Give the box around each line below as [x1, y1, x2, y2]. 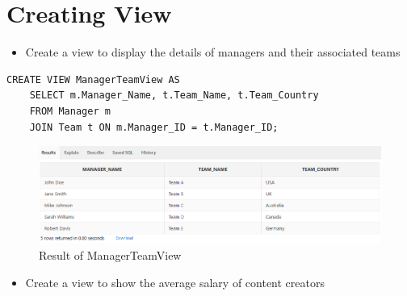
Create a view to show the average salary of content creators [25, 273, 325, 290]
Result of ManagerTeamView [39, 246, 182, 263]
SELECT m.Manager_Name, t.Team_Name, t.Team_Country [29, 90, 319, 102]
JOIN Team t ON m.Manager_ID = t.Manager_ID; [29, 121, 279, 133]
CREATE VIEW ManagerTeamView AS [6, 73, 180, 85]
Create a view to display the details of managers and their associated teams [25, 44, 401, 60]
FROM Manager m [29, 105, 111, 117]
